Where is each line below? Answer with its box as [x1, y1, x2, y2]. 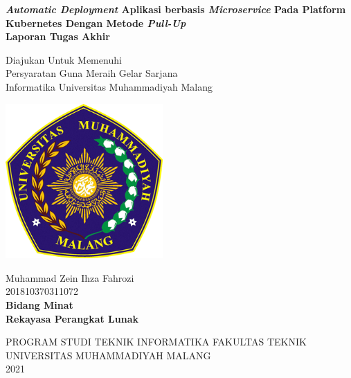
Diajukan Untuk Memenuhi [6, 52, 122, 66]
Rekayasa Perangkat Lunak [6, 311, 138, 325]
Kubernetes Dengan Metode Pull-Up [6, 15, 186, 30]
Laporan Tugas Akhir [6, 29, 110, 44]
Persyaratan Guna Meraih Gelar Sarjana [6, 66, 178, 80]
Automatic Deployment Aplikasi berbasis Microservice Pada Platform [6, 2, 346, 16]
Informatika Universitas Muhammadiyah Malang [6, 79, 213, 93]
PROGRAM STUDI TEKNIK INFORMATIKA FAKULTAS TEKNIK [6, 334, 307, 349]
